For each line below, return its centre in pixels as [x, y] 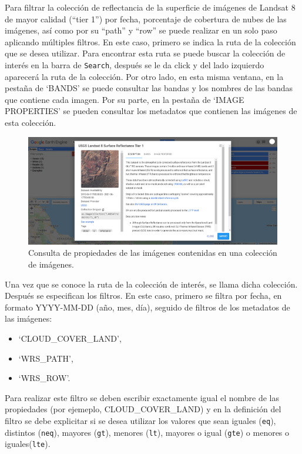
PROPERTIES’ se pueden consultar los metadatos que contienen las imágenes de [151, 111]
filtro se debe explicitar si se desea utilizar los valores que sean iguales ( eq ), [140, 420]
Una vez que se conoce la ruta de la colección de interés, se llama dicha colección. [151, 284]
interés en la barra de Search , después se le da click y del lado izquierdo [135, 64]
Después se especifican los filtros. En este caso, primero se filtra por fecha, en [143, 296]
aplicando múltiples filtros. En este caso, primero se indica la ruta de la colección [150, 41]
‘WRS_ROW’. [44, 378]
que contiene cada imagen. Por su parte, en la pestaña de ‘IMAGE [125, 99]
